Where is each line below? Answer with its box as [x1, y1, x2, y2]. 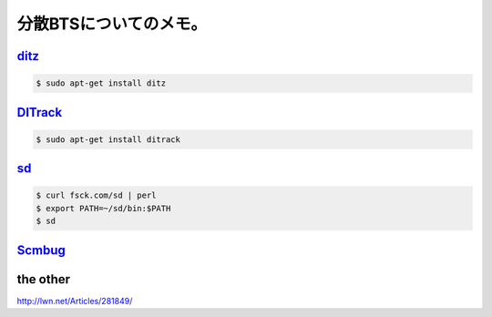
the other [16, 271, 71, 287]
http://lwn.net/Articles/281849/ [16, 295, 133, 306]
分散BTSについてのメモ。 [16, 14, 207, 34]
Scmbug [16, 242, 66, 258]
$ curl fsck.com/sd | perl [36, 190, 157, 200]
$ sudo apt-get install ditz [36, 78, 167, 88]
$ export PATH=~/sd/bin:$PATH [36, 203, 171, 213]
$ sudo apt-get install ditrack [36, 134, 181, 145]
